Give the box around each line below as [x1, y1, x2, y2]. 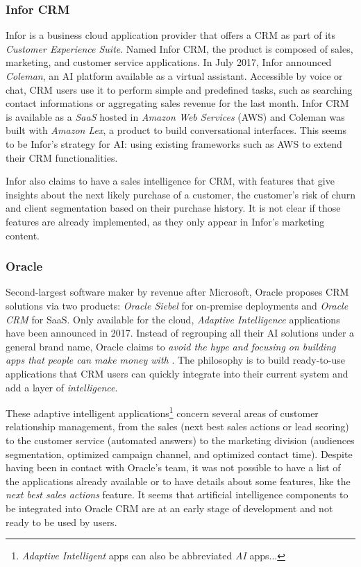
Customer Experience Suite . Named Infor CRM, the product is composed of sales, [6, 41, 353, 56]
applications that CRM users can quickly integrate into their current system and [6, 366, 349, 380]
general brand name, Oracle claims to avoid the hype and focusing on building [6, 339, 336, 353]
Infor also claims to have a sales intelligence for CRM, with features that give [6, 174, 335, 188]
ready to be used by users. [6, 514, 117, 529]
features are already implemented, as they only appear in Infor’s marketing [6, 214, 325, 228]
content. [6, 228, 40, 242]
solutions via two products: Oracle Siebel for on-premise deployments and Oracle [6, 298, 349, 312]
